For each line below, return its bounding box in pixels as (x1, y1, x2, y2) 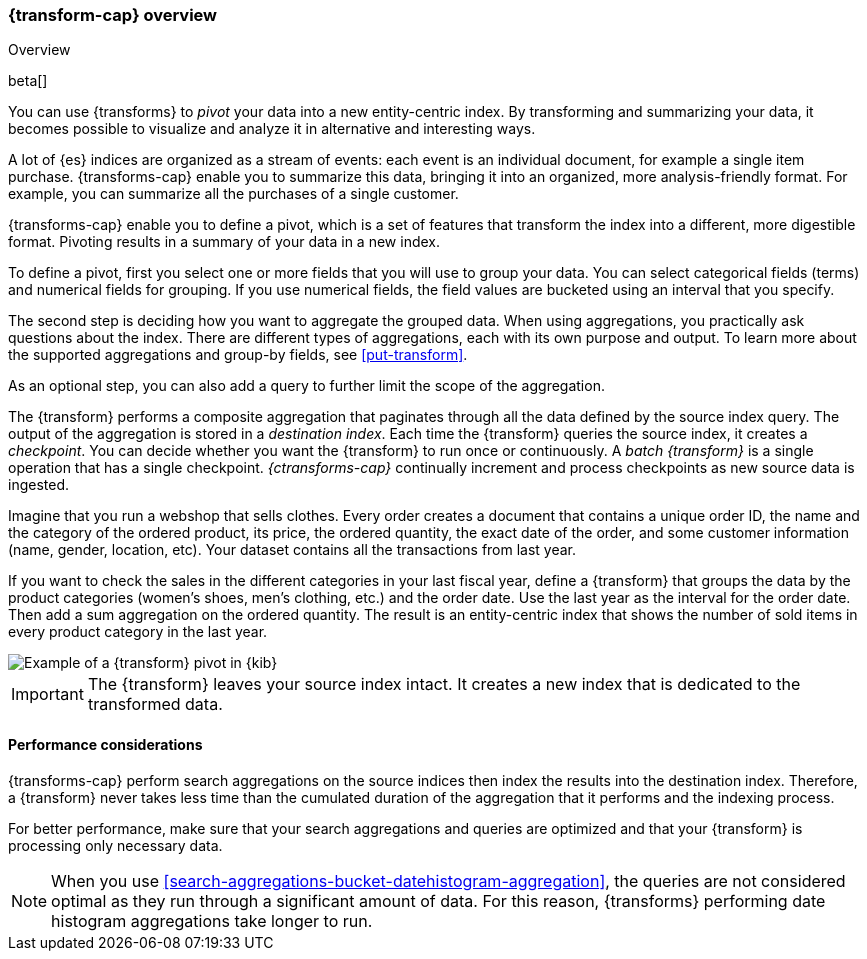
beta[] (8, 72, 48, 90)
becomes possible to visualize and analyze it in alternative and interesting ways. (8, 120, 536, 138)
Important (11, 684, 84, 705)
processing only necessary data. (8, 836, 223, 854)
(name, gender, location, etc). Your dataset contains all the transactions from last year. (8, 541, 577, 559)
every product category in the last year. (8, 623, 268, 641)
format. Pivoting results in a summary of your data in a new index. (8, 233, 441, 251)
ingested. (8, 476, 70, 494)
